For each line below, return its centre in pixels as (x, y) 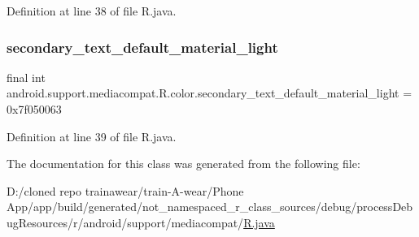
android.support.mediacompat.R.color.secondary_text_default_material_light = (209, 93)
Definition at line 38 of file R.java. (92, 11)
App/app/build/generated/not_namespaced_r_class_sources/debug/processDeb (210, 207)
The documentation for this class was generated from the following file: (183, 164)
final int (26, 77)
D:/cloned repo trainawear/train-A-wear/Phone (125, 190)
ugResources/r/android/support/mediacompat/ (125, 222)
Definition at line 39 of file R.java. (92, 136)
